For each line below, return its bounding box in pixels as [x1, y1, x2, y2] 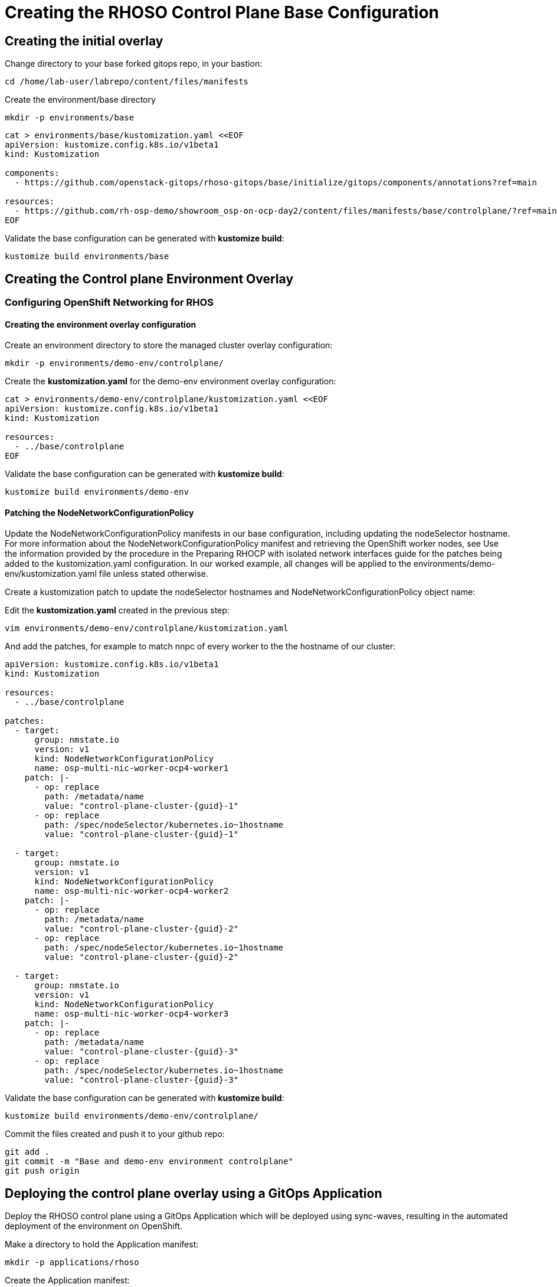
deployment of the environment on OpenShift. [5, 1221, 183, 1232]
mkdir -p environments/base [5, 113, 135, 123]
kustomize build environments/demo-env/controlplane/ [5, 1111, 258, 1121]
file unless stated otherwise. [99, 569, 208, 579]
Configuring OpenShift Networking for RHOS [5, 296, 214, 309]
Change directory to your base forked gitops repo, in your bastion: [5, 58, 263, 69]
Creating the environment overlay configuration [5, 319, 196, 329]
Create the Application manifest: [5, 1275, 130, 1286]
